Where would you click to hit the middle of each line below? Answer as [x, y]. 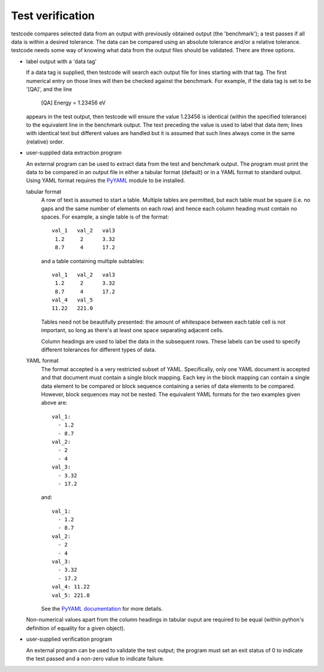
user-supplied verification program [69, 639]
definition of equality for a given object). [76, 628]
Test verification [53, 16]
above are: [54, 403]
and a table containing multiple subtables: [93, 261]
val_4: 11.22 [71, 587]
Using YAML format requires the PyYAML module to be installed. [106, 181]
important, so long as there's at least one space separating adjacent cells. [133, 330]
